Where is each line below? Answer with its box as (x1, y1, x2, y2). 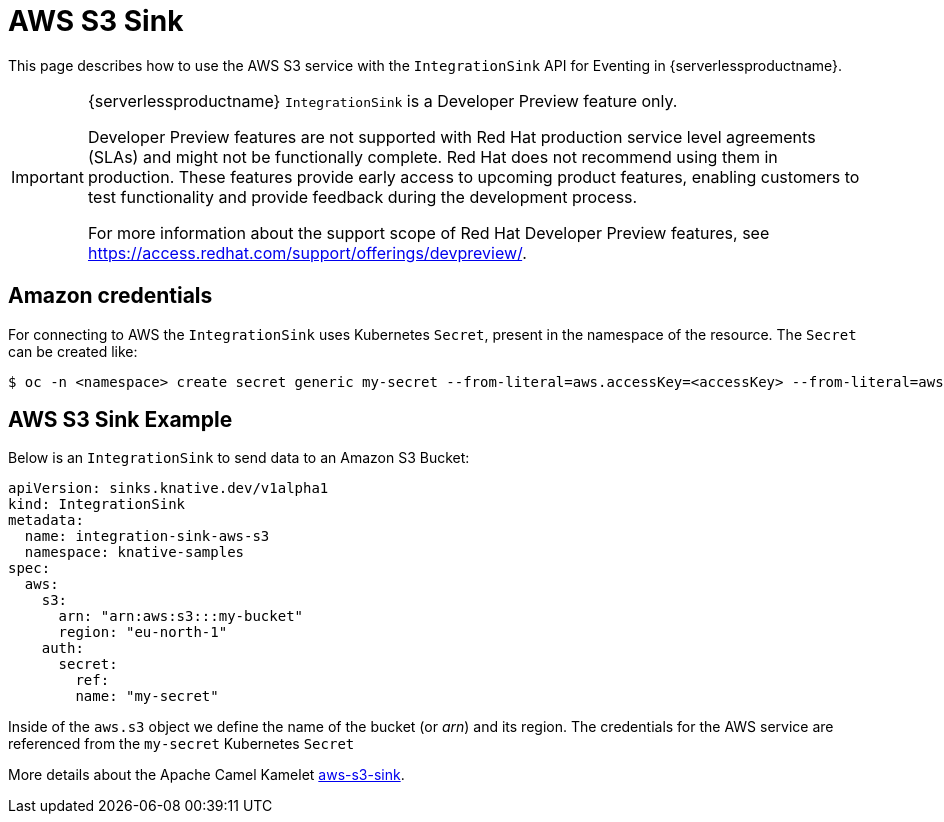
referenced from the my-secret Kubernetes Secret (8, 735, 355, 753)
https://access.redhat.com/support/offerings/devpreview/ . (87, 242, 527, 263)
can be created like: (8, 342, 138, 360)
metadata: (8, 512, 84, 529)
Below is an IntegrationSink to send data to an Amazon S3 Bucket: (8, 449, 470, 467)
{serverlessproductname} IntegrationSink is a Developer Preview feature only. (87, 90, 678, 111)
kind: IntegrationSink (8, 496, 186, 513)
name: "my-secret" (75, 688, 219, 705)
